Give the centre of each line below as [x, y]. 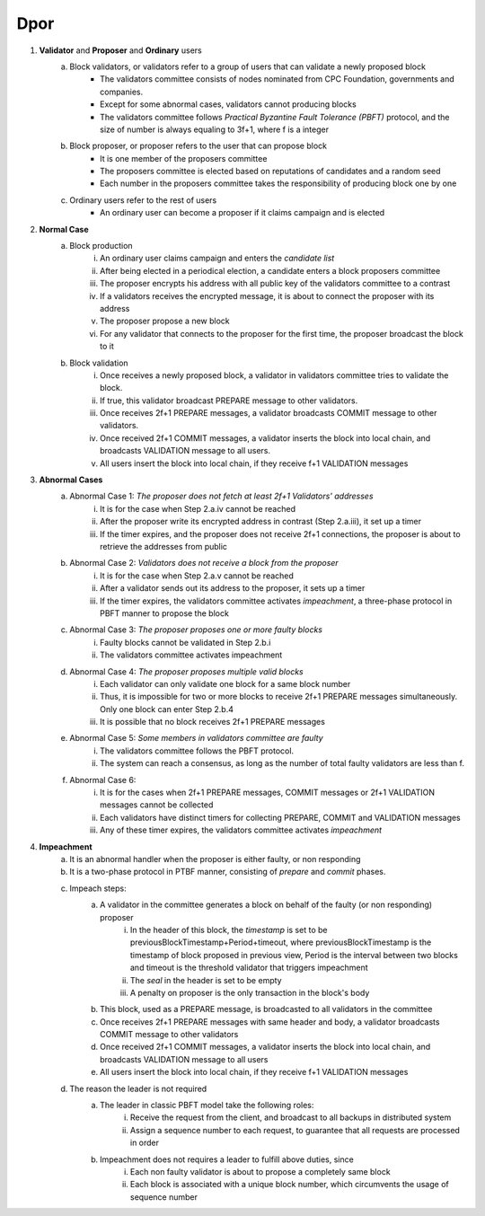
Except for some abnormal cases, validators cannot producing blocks [228, 104]
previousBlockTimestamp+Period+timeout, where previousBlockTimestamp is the [281, 942]
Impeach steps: [98, 888]
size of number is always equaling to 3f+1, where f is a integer [215, 129]
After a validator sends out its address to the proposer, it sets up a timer [233, 588]
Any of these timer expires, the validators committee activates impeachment [241, 830]
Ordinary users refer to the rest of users [143, 200]
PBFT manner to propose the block [164, 613]
